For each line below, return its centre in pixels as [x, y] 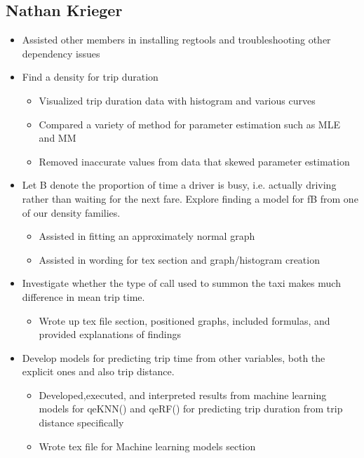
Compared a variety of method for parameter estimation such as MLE [189, 124]
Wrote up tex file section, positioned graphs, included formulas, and [184, 320]
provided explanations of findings [110, 334]
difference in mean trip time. [83, 296]
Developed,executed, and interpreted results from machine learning [183, 395]
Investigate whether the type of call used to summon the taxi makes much [181, 283]
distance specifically [81, 423]
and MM [58, 138]
